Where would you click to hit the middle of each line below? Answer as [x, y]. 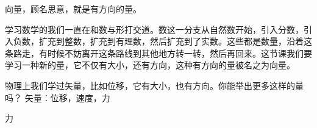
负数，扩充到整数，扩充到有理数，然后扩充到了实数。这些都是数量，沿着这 [162, 41]
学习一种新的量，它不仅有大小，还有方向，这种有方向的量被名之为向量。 [150, 65]
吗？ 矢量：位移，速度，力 [58, 97]
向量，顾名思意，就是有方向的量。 [73, 9]
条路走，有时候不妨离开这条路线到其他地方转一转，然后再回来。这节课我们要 [158, 53]
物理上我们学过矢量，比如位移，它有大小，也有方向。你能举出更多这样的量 [154, 85]
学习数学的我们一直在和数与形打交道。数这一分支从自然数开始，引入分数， [154, 29]
